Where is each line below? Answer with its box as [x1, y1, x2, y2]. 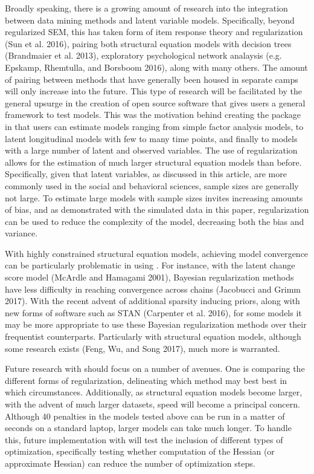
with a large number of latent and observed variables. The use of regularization [5, 144, 298, 157]
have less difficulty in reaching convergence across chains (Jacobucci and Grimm [5, 282, 301, 295]
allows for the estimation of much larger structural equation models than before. [5, 155, 302, 168]
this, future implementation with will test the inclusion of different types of [5, 433, 283, 446]
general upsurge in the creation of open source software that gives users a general [5, 96, 306, 109]
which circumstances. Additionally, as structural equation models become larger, [5, 386, 303, 398]
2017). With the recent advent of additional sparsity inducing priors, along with [5, 294, 300, 307]
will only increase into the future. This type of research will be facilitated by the [5, 85, 302, 97]
